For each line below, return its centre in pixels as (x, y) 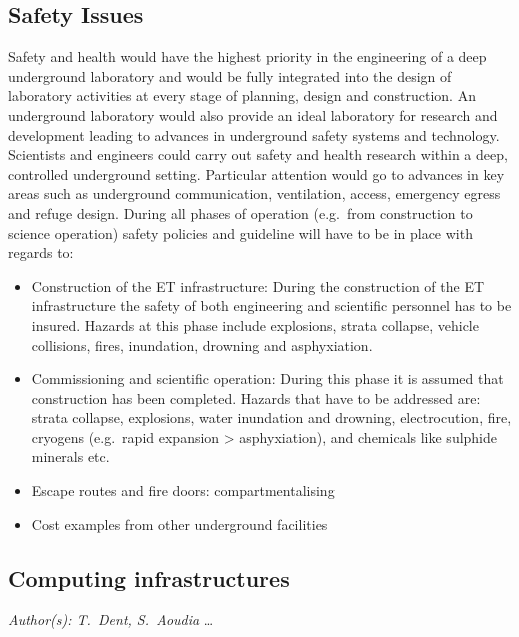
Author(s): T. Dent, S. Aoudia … (111, 619)
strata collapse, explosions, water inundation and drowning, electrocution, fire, (271, 417)
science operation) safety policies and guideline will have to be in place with (240, 232)
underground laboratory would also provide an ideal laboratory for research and (253, 114)
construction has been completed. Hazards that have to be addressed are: (256, 397)
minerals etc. (70, 456)
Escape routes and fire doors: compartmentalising (183, 490)
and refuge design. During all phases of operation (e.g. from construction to (240, 212)
